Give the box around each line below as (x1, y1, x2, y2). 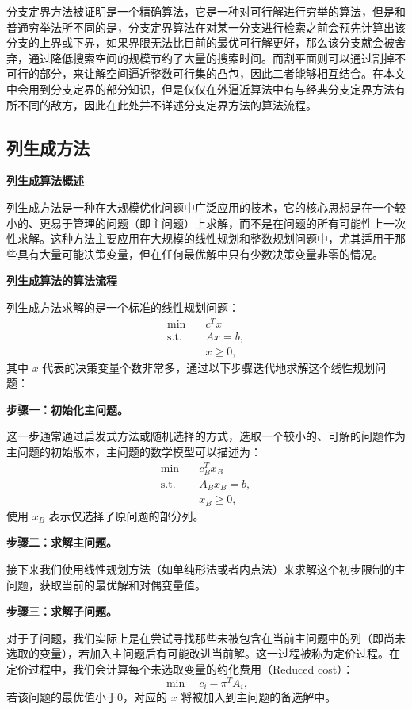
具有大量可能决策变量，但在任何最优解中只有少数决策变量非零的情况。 (17, 245, 383, 262)
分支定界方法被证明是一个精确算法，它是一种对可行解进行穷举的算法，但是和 (6, 3, 406, 19)
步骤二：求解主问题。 (6, 534, 117, 551)
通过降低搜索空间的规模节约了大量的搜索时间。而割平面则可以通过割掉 (28, 49, 395, 66)
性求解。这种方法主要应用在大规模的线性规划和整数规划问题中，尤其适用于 (6, 230, 395, 247)
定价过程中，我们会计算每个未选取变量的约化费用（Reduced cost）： (6, 661, 354, 677)
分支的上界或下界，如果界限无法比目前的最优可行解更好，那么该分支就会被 (6, 34, 395, 51)
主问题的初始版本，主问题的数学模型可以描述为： (6, 443, 261, 460)
